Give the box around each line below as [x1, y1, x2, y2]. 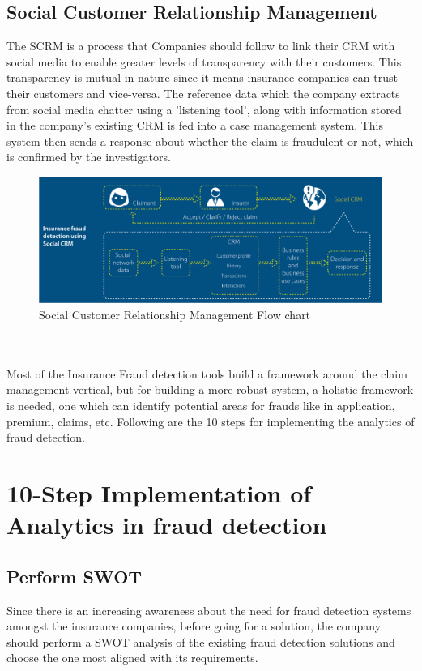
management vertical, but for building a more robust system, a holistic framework [6, 381, 414, 398]
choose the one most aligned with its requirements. [6, 649, 258, 666]
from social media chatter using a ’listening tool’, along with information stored [6, 100, 402, 118]
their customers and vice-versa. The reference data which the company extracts [6, 84, 400, 101]
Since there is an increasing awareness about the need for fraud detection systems [6, 601, 411, 618]
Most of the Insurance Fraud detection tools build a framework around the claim [6, 365, 407, 382]
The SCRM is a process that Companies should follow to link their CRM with [6, 37, 395, 54]
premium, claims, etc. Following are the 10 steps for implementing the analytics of [6, 412, 415, 430]
